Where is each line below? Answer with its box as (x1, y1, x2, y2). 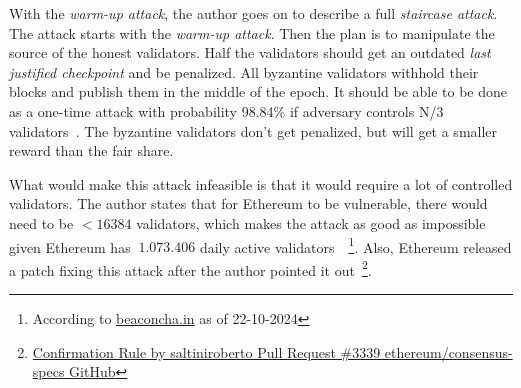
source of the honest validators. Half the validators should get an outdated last (9, 42, 491, 63)
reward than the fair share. (9, 140, 174, 161)
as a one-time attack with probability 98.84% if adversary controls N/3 (9, 100, 444, 121)
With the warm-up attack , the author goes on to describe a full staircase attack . (9, 3, 498, 23)
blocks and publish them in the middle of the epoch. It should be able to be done (9, 81, 508, 102)
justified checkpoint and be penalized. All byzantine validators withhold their (9, 61, 479, 82)
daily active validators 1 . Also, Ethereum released (199, 233, 512, 257)
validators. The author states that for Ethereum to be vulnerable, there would (9, 193, 488, 214)
